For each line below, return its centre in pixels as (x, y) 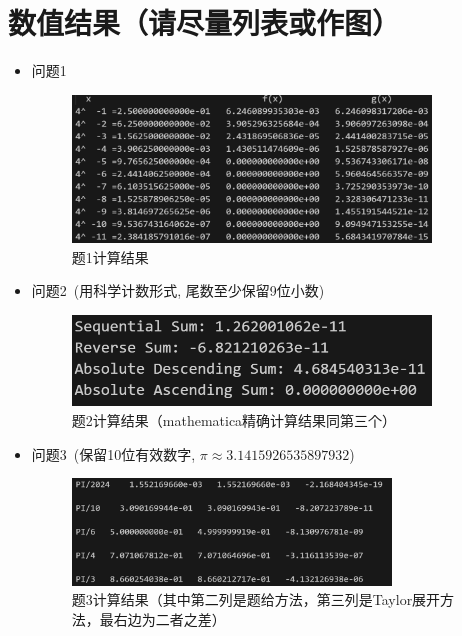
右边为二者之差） (169, 618)
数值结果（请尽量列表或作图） (204, 22)
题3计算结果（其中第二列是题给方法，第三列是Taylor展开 (256, 599)
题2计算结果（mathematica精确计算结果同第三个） (234, 420)
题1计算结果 (110, 256)
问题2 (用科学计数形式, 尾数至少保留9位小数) (178, 290)
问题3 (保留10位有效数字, (113, 453)
